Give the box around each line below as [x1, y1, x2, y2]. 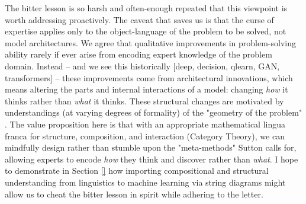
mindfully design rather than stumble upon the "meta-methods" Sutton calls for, [5, 141, 297, 154]
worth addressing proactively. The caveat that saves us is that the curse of [5, 13, 274, 26]
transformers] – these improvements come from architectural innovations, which [5, 71, 293, 84]
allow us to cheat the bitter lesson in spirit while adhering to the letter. [5, 187, 263, 200]
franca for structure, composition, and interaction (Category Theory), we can [5, 129, 285, 142]
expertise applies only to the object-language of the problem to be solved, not [5, 25, 286, 37]
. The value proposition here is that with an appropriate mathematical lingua [5, 117, 286, 130]
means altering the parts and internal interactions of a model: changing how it [5, 83, 288, 95]
